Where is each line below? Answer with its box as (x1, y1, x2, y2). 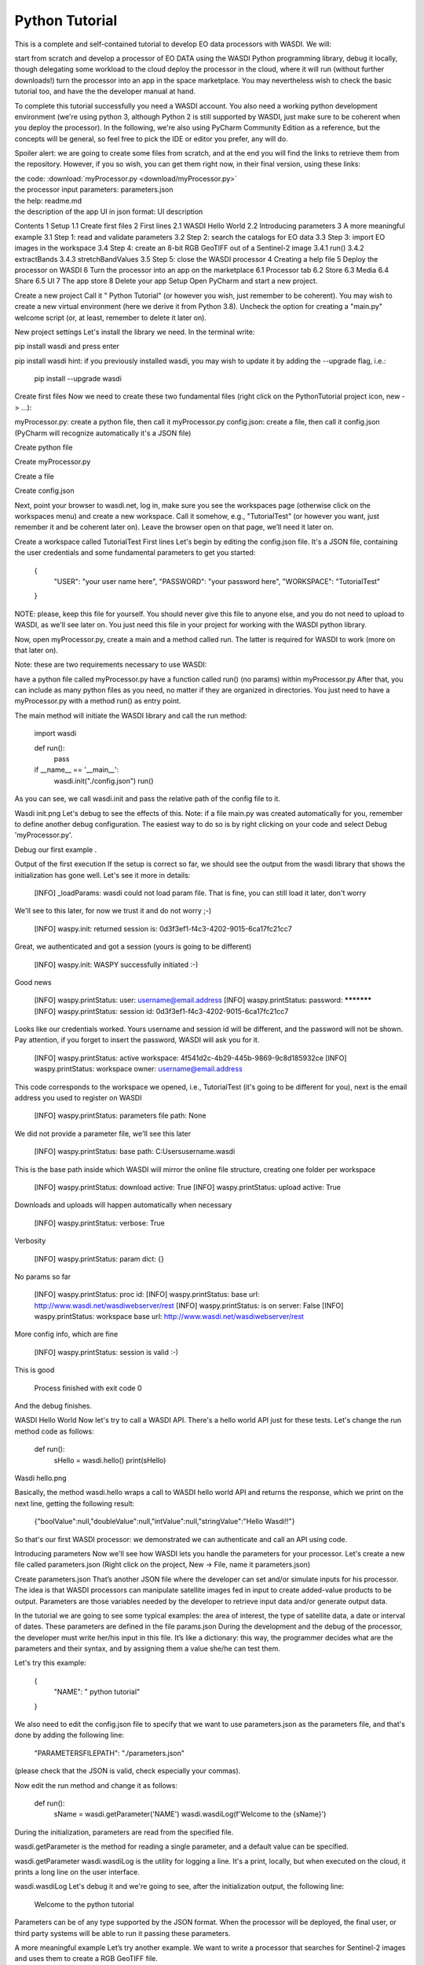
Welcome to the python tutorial (34, 1899, 134, 1909)
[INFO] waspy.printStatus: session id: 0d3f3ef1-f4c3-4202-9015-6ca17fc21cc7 (34, 1006, 289, 1016)
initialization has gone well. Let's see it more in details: (14, 870, 191, 880)
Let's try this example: (14, 1658, 86, 1668)
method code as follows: (14, 1427, 94, 1436)
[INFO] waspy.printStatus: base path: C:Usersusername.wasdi (34, 1147, 236, 1156)
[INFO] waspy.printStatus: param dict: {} (34, 1254, 165, 1263)
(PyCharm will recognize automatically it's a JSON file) (14, 428, 192, 438)
